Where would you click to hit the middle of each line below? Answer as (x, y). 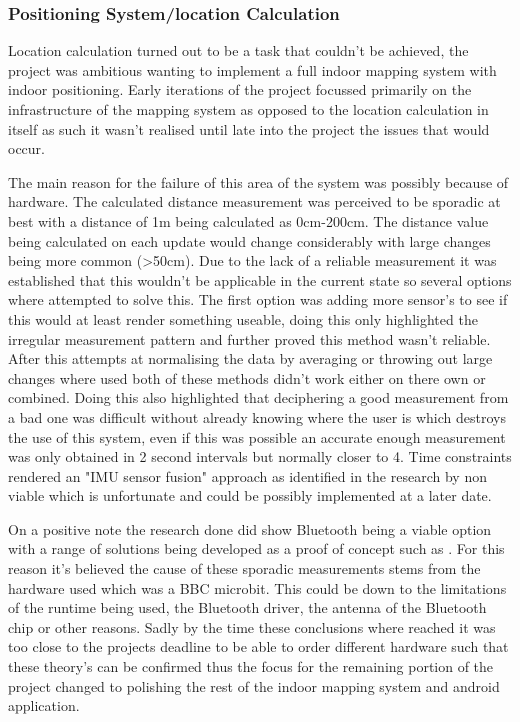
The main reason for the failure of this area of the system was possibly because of (258, 181)
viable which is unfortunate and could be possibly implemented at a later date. (250, 495)
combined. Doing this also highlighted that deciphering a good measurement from (258, 397)
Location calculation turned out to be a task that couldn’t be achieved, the (238, 50)
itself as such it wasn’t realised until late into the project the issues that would (249, 128)
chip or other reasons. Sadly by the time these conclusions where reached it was (252, 626)
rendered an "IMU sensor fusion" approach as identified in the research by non (247, 475)
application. (44, 705)
